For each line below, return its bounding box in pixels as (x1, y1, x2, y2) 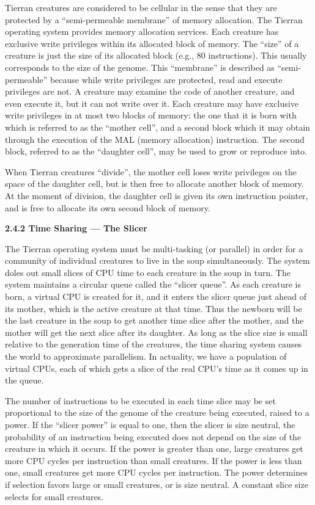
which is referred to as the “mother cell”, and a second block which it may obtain (5, 120, 310, 133)
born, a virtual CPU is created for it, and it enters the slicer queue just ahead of (5, 290, 307, 303)
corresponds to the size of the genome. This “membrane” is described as (5, 60, 275, 73)
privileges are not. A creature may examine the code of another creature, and (5, 85, 295, 98)
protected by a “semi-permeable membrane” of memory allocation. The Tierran (5, 13, 303, 26)
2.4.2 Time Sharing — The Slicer (5, 222, 147, 234)
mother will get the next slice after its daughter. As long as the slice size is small (5, 325, 308, 338)
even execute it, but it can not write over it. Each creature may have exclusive (5, 96, 298, 109)
